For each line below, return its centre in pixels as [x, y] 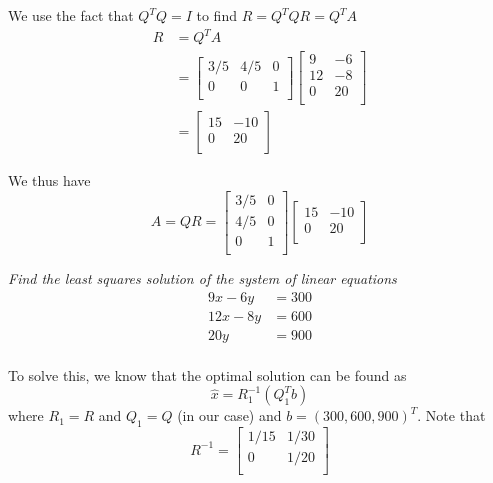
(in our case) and [229, 415]
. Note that [451, 415]
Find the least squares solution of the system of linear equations [202, 278]
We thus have [49, 180]
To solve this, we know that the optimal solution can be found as [207, 374]
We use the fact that [71, 15]
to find [216, 15]
